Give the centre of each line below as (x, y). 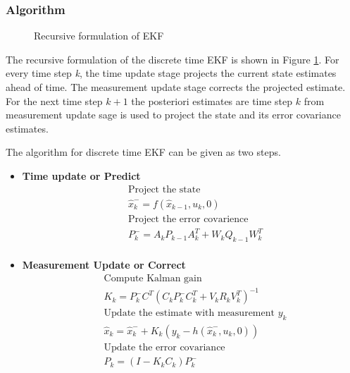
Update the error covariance (164, 348)
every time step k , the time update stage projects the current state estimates (171, 73)
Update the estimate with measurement (189, 313)
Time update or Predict (81, 175)
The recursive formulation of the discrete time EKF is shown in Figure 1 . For (173, 59)
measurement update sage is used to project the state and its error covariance (173, 115)
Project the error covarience (188, 219)
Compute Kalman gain (153, 278)
